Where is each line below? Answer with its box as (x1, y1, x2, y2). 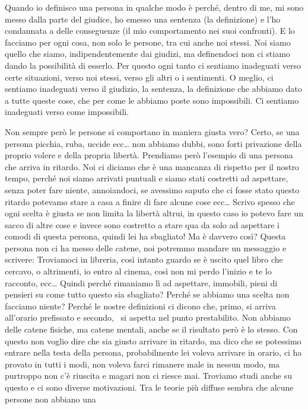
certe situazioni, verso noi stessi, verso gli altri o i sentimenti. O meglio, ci (5, 71, 274, 83)
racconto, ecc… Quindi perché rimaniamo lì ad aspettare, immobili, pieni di (5, 276, 278, 289)
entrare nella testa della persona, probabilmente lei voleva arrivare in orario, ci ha (5, 346, 302, 359)
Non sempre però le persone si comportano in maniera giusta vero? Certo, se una (5, 125, 300, 138)
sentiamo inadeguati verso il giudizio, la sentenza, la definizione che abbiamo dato (5, 82, 302, 95)
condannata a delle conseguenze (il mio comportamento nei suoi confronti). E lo (5, 24, 295, 37)
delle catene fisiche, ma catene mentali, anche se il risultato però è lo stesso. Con (5, 323, 298, 335)
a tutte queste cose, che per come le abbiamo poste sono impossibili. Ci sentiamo (5, 94, 299, 106)
